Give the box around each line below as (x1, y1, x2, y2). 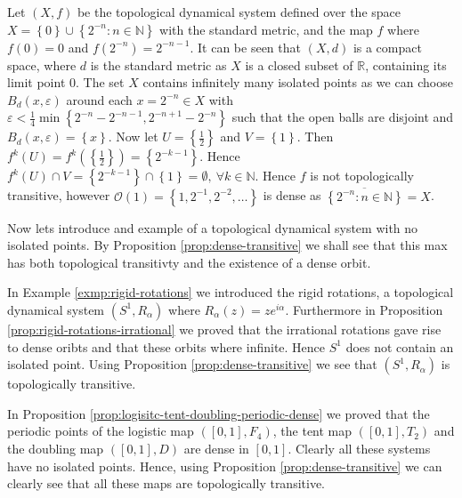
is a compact (353, 37, 422, 56)
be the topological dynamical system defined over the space (77, 3, 401, 20)
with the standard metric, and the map (159, 20, 373, 38)
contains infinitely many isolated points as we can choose (142, 73, 453, 92)
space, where (7, 55, 77, 74)
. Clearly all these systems (288, 438, 431, 457)
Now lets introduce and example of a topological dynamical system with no (7, 218, 418, 237)
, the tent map (272, 422, 353, 440)
